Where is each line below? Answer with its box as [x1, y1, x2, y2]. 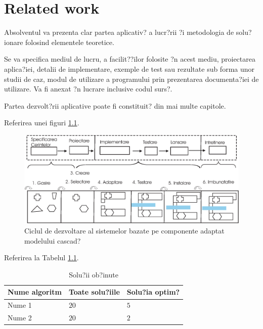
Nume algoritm [8, 287, 62, 297]
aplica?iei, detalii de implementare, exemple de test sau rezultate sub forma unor [4, 63, 255, 74]
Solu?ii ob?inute [69, 269, 118, 279]
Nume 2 [8, 312, 32, 323]
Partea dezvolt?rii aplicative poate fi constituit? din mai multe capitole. [4, 100, 226, 111]
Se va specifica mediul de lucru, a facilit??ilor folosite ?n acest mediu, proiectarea [4, 54, 255, 64]
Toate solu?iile [68, 287, 120, 297]
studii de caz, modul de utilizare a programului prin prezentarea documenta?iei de [4, 73, 259, 84]
